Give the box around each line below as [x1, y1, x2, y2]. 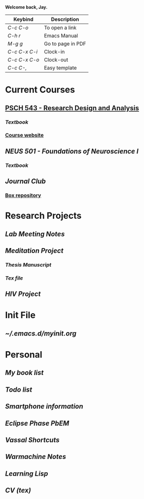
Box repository [5, 192, 41, 199]
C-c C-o [7, 24, 29, 31]
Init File [5, 310, 36, 321]
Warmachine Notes [5, 453, 67, 461]
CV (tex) [5, 486, 31, 495]
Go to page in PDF [44, 41, 86, 47]
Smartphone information [5, 402, 83, 411]
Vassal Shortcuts [5, 436, 60, 444]
